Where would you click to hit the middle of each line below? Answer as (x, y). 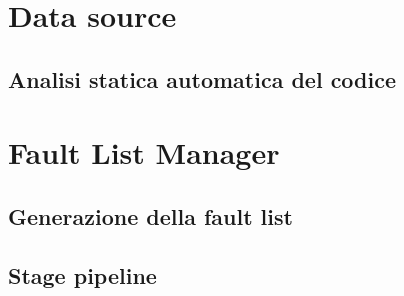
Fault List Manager (144, 152)
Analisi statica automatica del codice (202, 78)
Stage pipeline (82, 274)
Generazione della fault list (150, 215)
